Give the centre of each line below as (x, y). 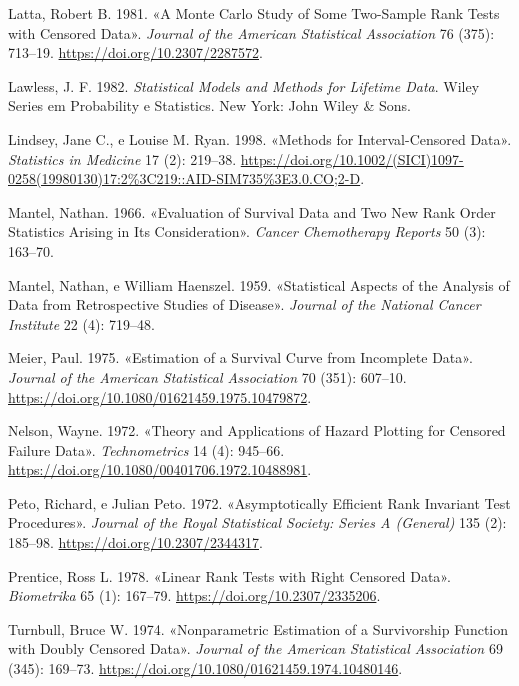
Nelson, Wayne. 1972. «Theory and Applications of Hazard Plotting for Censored (257, 430)
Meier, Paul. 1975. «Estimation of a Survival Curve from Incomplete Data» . (240, 357)
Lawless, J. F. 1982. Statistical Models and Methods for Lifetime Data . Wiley (244, 85)
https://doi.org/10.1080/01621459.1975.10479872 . (160, 396)
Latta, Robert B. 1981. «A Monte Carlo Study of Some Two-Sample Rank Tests (254, 13)
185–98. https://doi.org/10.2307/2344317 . (135, 542)
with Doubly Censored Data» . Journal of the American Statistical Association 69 (255, 648)
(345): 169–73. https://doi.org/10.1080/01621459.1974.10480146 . (205, 668)
